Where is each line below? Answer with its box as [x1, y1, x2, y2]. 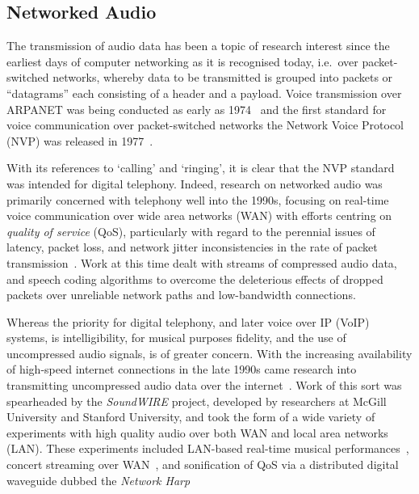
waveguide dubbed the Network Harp [6, 471, 191, 488]
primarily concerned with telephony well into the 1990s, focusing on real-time [6, 191, 389, 208]
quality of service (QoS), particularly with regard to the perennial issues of [6, 222, 375, 239]
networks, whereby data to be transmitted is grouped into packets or [52, 69, 393, 86]
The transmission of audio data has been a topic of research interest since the [6, 37, 390, 54]
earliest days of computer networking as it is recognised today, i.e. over [6, 53, 358, 70]
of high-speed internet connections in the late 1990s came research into [6, 361, 357, 378]
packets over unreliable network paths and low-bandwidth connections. [6, 286, 356, 303]
